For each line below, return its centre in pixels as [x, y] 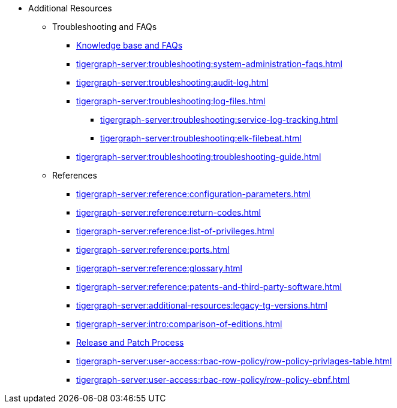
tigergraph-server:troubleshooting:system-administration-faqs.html [209, 64]
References [75, 175]
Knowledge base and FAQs [130, 45]
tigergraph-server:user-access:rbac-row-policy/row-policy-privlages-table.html [234, 361]
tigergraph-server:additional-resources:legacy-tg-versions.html [202, 305]
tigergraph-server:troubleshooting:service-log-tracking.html [219, 120]
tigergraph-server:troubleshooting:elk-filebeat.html [201, 138]
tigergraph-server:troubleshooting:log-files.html [171, 101]
